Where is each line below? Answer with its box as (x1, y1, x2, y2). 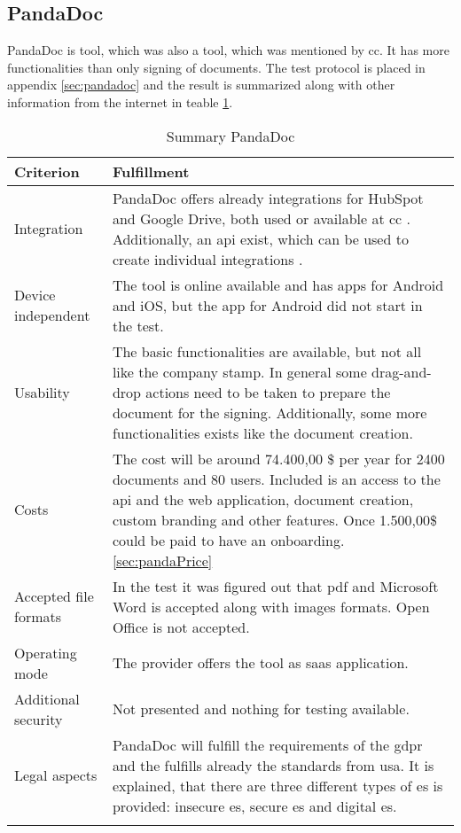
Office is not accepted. (112, 616, 250, 637)
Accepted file (14, 586, 94, 607)
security (14, 708, 63, 729)
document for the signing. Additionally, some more (112, 401, 427, 423)
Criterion (14, 160, 80, 182)
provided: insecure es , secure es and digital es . (112, 795, 397, 816)
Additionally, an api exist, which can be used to (112, 228, 409, 249)
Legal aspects (14, 765, 98, 786)
